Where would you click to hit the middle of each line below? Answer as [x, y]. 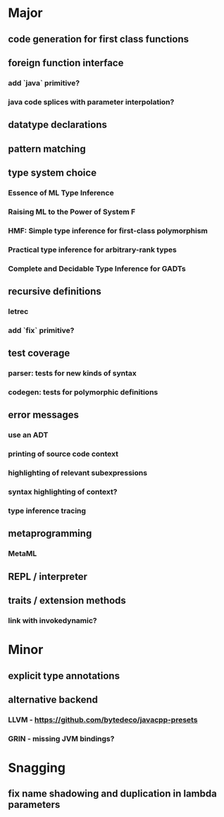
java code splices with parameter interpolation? [91, 102]
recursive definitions [55, 291]
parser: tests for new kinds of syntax [72, 373]
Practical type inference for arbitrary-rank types [92, 250]
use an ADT [28, 435]
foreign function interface [66, 62]
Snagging [37, 768]
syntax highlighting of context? [63, 492]
